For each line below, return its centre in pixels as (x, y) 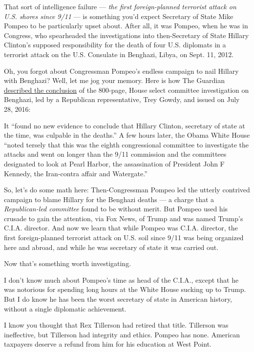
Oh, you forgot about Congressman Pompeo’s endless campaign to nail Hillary (121, 71)
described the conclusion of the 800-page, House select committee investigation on (127, 90)
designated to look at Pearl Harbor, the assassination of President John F (114, 163)
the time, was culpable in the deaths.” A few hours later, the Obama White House (127, 135)
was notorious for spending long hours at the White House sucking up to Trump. (125, 289)
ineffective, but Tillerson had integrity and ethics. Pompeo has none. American (122, 334)
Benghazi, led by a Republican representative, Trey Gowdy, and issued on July (122, 99)
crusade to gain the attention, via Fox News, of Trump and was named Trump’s (124, 218)
